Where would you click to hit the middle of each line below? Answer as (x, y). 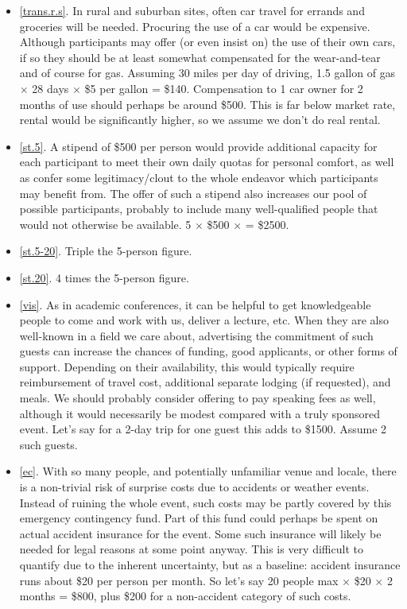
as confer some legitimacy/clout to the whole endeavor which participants (199, 177)
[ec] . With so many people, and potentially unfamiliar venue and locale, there (208, 471)
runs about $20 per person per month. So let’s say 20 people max (179, 580)
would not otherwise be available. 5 (105, 224)
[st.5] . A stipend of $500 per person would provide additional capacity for (198, 146)
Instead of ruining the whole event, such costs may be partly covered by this (205, 502)
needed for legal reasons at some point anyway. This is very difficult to (191, 549)
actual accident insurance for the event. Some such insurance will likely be (200, 533)
